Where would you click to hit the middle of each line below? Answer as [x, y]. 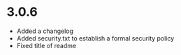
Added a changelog [45, 31]
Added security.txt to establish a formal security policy [95, 38]
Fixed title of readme [46, 45]
